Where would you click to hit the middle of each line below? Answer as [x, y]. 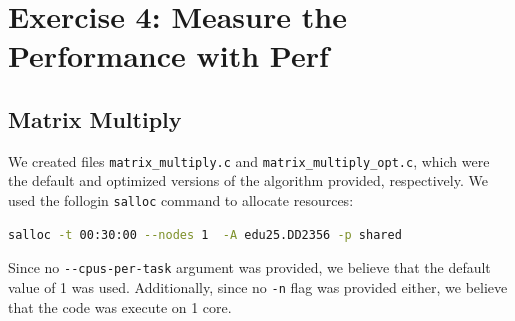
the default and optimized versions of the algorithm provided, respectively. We [248, 180]
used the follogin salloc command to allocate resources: [181, 200]
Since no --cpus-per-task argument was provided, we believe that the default [249, 267]
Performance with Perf [168, 55]
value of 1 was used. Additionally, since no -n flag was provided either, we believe [258, 286]
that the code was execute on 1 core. [120, 306]
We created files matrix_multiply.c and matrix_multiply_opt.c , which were [249, 160]
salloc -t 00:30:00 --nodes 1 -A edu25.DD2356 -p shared [205, 234]
